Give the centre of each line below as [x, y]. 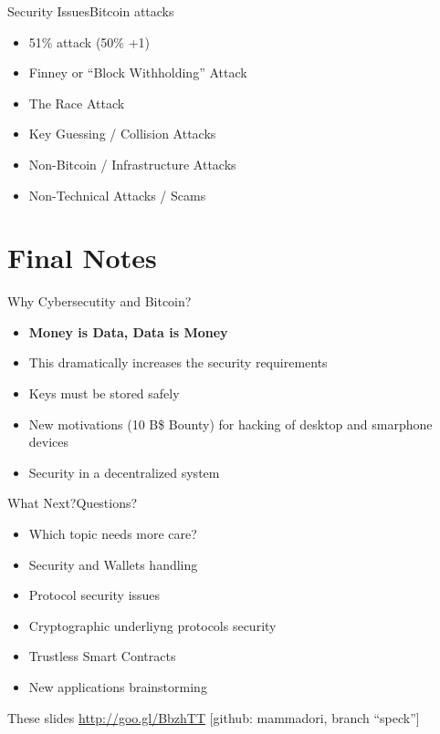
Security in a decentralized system [124, 472]
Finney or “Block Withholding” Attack [138, 72]
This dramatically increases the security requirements [178, 362]
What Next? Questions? [73, 503]
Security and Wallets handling [113, 564]
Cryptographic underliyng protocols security [152, 625]
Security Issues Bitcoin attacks [91, 11]
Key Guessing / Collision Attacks [122, 134]
